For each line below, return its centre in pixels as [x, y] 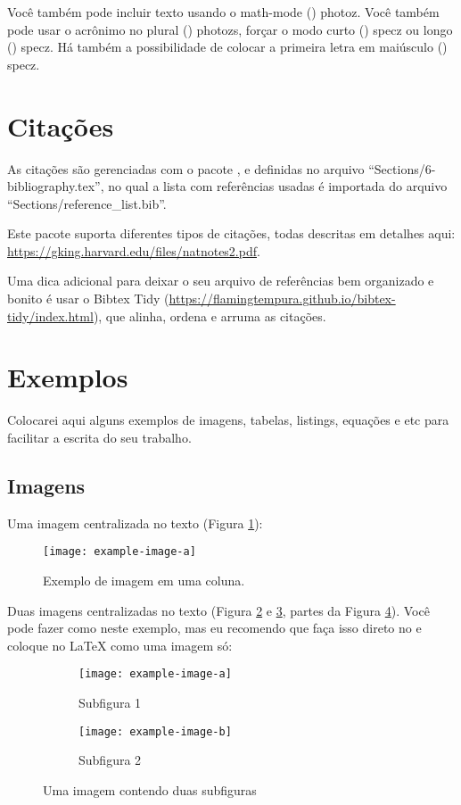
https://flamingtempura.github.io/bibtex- [282, 299]
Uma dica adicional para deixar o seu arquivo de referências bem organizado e [221, 281]
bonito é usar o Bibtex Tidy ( [88, 299]
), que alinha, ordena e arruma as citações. [210, 315]
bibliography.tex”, [56, 186]
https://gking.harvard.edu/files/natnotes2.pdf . [134, 250]
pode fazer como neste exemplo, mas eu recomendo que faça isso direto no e [214, 628]
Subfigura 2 [110, 760]
